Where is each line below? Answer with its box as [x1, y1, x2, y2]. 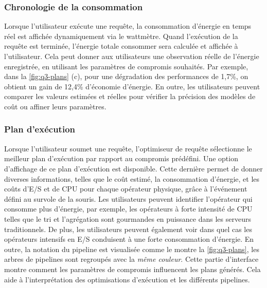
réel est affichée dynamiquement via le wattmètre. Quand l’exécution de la [4, 30, 238, 41]
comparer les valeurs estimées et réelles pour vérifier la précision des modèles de [4, 91, 256, 102]
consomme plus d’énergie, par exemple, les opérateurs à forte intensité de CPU [4, 203, 253, 214]
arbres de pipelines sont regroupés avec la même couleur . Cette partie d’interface [4, 254, 259, 264]
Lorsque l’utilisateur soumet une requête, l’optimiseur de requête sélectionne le [4, 143, 252, 153]
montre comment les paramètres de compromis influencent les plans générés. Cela [4, 263, 261, 274]
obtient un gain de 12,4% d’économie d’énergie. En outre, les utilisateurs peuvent [4, 81, 260, 91]
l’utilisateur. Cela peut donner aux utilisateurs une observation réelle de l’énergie [4, 51, 259, 61]
